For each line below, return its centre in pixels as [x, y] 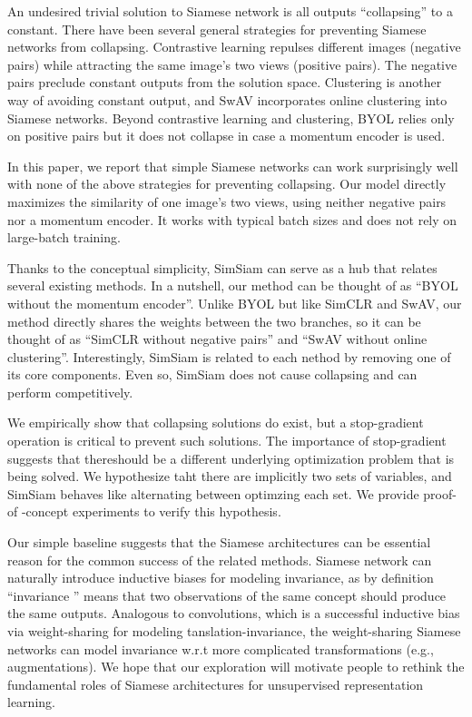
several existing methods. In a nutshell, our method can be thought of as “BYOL [233, 285]
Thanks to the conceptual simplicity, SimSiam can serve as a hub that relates [222, 267]
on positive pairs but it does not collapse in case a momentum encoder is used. [226, 136]
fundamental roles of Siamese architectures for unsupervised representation [216, 684]
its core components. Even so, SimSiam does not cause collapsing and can [212, 374]
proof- [440, 493]
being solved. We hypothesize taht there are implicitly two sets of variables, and [230, 476]
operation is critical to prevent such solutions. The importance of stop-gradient [227, 441]
